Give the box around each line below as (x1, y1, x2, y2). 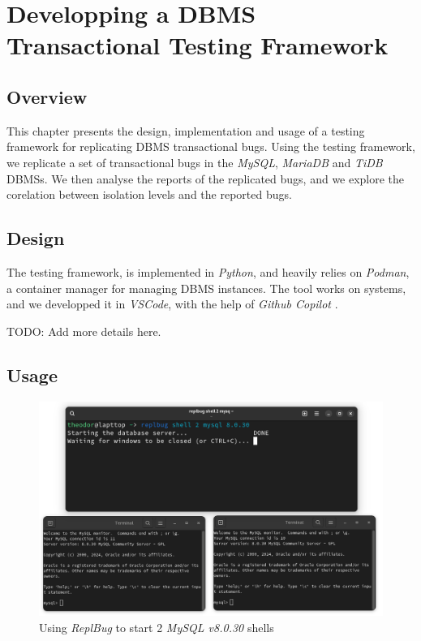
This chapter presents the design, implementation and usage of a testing (6, 122, 365, 139)
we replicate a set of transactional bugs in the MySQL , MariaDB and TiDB (6, 153, 383, 170)
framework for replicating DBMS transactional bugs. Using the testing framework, (6, 138, 415, 155)
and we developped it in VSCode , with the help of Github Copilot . (6, 295, 338, 312)
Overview (6, 84, 88, 109)
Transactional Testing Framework (6, 28, 389, 62)
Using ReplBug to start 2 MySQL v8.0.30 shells (39, 618, 274, 635)
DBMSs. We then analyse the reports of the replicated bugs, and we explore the (6, 170, 405, 187)
